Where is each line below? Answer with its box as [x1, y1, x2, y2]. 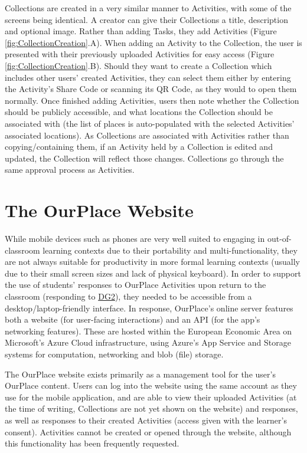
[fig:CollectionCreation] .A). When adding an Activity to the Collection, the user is [5, 36, 302, 48]
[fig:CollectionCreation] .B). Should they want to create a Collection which [5, 59, 272, 71]
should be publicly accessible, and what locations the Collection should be [5, 106, 273, 118]
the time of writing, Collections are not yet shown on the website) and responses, [5, 402, 298, 415]
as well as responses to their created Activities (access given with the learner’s [5, 413, 287, 426]
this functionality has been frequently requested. [5, 437, 179, 449]
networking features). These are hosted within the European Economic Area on [5, 324, 292, 337]
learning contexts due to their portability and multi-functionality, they [43, 244, 298, 256]
